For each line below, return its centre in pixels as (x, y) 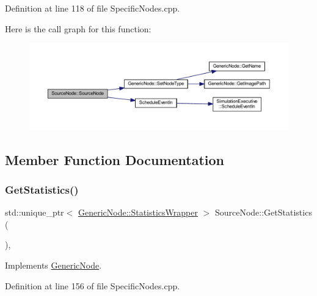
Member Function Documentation (115, 159)
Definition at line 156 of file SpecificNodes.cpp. (93, 285)
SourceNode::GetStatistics (263, 212)
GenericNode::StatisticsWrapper (138, 212)
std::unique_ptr (35, 212)
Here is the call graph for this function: (78, 28)
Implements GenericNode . (53, 265)
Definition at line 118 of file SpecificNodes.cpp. (93, 8)
